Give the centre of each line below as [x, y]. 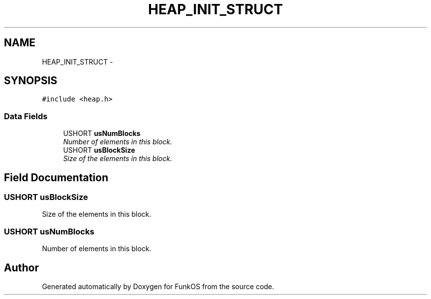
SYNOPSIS [31, 81]
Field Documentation [56, 177]
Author [21, 267]
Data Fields [26, 116]
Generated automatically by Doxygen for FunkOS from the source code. [158, 286]
